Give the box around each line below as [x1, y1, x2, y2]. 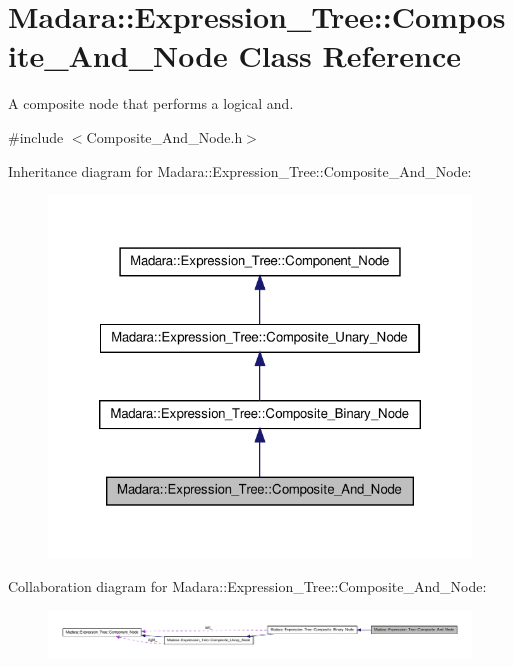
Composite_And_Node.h [86, 126, 243, 147]
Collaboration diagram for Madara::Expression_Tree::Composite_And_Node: [8, 576, 487, 597]
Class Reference [238, 35, 462, 76]
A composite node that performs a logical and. [8, 93, 294, 114]
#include [8, 126, 64, 147]
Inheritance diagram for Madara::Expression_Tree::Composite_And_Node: [8, 160, 472, 181]
